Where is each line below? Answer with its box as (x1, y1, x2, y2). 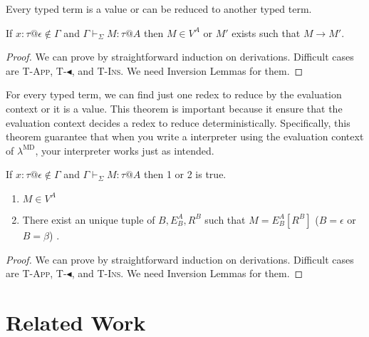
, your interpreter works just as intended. (35, 142, 214, 157)
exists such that (232, 25, 301, 40)
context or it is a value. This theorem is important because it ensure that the (6, 100, 343, 115)
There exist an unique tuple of (22, 212, 155, 227)
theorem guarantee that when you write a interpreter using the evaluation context (6, 129, 364, 144)
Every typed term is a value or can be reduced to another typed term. (6, 1, 312, 16)
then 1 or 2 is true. (143, 167, 227, 182)
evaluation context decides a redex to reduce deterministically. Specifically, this (6, 115, 350, 130)
